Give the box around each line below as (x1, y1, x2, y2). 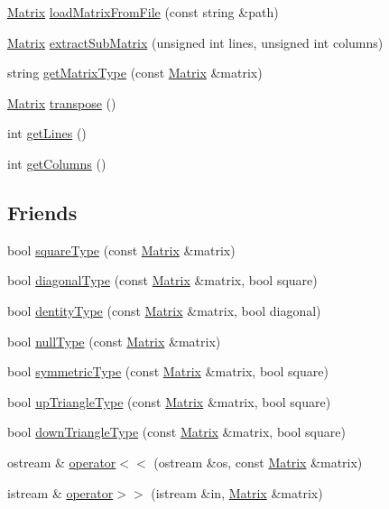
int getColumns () (7, 153, 107, 172)
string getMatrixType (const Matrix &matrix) (7, 63, 263, 82)
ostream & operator (7, 452, 116, 471)
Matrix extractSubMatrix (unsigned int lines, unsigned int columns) (7, 32, 384, 51)
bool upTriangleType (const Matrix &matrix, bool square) (7, 392, 331, 411)
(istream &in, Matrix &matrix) (151, 483, 323, 502)
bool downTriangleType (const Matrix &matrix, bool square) (7, 422, 346, 441)
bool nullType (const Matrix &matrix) (7, 331, 221, 350)
